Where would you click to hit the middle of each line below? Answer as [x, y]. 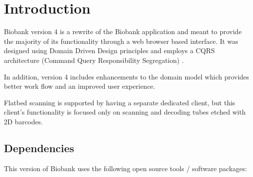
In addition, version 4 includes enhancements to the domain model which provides [126, 76]
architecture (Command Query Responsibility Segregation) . [94, 60]
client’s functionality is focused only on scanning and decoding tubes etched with [125, 112]
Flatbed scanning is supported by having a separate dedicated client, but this [120, 102]
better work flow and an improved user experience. [80, 86]
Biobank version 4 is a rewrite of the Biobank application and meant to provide [123, 31]
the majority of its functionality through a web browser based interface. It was [121, 41]
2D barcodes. [23, 121]
